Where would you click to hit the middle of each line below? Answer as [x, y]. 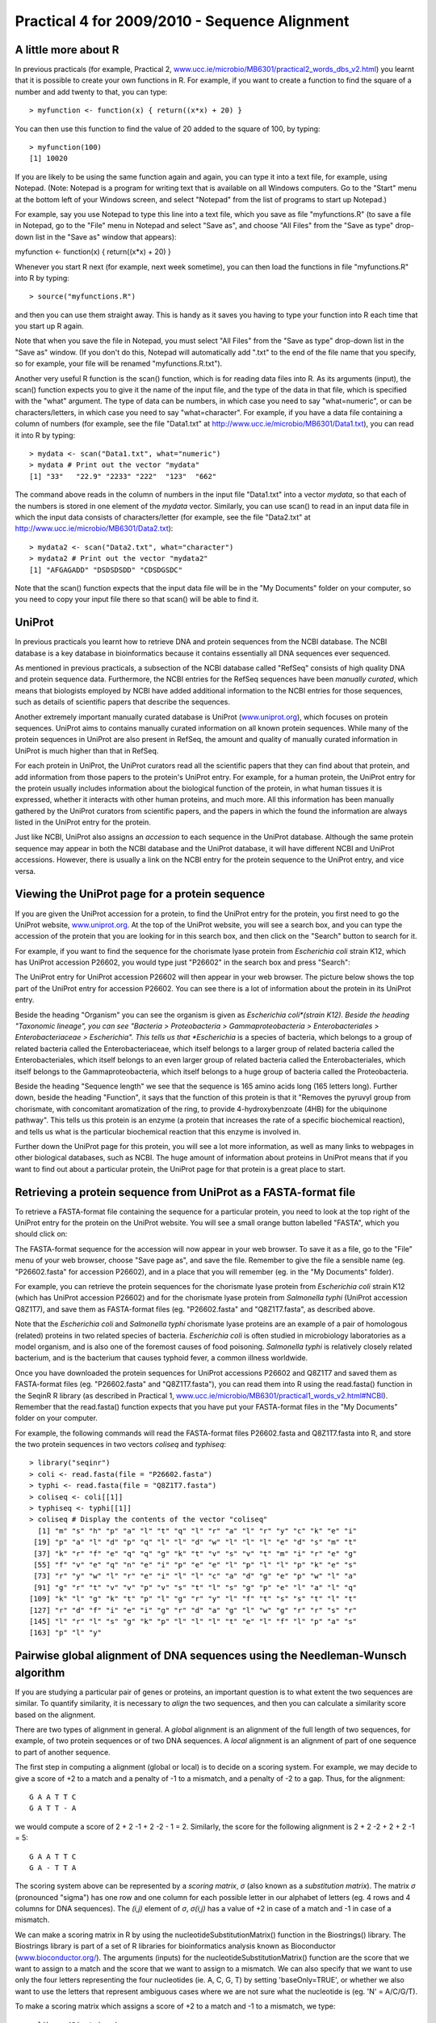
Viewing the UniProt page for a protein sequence [140, 894]
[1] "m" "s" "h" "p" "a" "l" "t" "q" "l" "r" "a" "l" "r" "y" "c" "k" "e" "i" [197, 1531]
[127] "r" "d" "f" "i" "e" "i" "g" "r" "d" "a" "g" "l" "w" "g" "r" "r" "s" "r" [193, 1610]
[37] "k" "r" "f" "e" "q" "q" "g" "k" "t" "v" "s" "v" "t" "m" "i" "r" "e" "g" [195, 1553]
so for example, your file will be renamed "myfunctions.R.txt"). [119, 363]
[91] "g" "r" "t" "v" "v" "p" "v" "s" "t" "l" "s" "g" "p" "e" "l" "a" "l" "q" [195, 1587]
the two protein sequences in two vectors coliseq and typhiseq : [120, 1444]
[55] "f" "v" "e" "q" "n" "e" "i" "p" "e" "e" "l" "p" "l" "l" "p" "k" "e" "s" [195, 1565]
